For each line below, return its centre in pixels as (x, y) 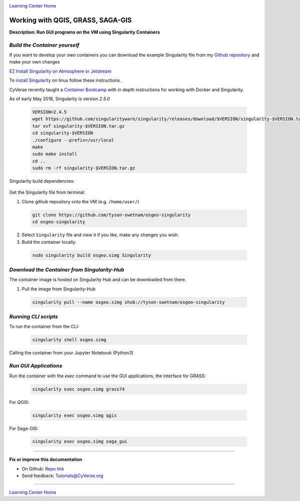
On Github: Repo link (43, 468)
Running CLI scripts (34, 317)
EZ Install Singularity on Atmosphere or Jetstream (60, 71)
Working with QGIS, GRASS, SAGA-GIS (70, 20)
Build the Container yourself (44, 45)
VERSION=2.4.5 (49, 112)
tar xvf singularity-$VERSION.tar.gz (78, 126)
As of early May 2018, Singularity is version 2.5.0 (59, 99)
